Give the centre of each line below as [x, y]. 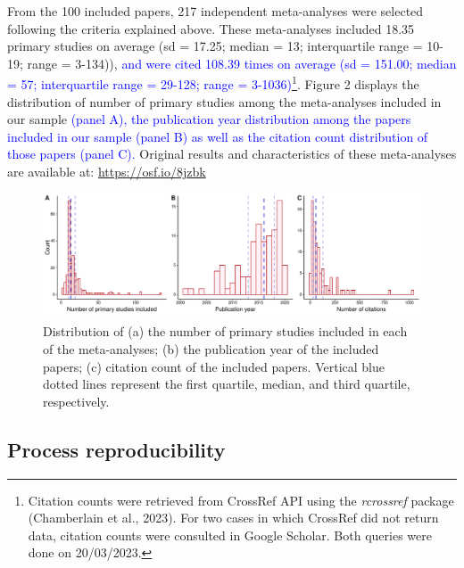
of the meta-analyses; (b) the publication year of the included [211, 348]
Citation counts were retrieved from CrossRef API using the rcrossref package [241, 500]
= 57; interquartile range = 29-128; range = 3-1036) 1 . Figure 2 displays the [213, 83]
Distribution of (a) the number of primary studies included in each [225, 331]
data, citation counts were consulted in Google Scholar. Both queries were [230, 535]
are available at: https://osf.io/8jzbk [107, 171]
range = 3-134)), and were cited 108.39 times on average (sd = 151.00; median [242, 63]
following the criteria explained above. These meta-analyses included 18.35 [211, 28]
